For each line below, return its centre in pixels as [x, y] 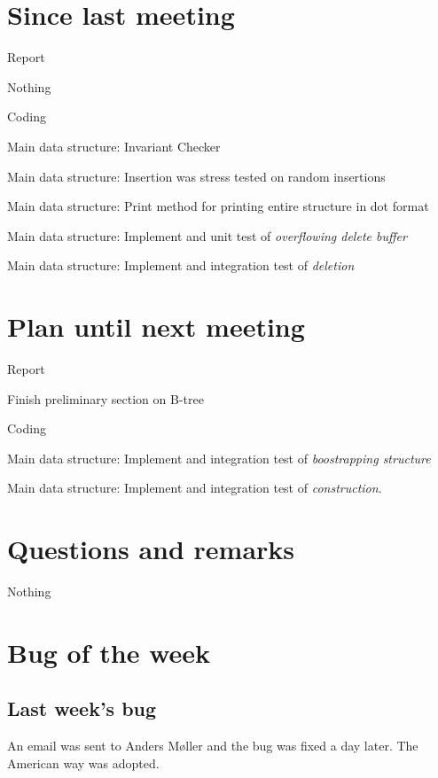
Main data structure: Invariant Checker [114, 146]
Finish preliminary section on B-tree [106, 398]
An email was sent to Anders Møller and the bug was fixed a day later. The [213, 746]
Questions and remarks [151, 549]
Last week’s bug [82, 708]
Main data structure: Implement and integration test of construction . [195, 488]
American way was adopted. [83, 762]
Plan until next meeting [156, 327]
